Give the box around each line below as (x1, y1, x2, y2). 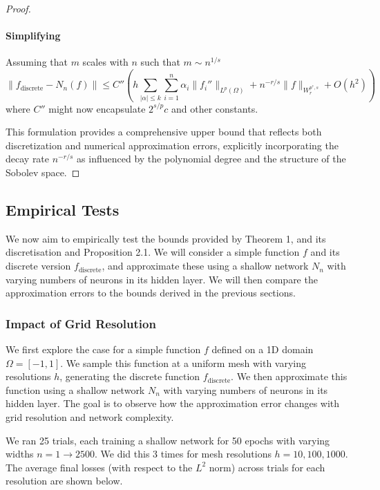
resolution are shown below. (6, 473, 123, 488)
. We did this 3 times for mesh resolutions (95, 446, 272, 461)
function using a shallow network (6, 382, 145, 397)
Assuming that (6, 55, 68, 69)
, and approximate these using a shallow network (102, 258, 309, 273)
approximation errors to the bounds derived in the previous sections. (6, 285, 296, 300)
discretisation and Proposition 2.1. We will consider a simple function (6, 245, 300, 259)
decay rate (6, 151, 50, 166)
